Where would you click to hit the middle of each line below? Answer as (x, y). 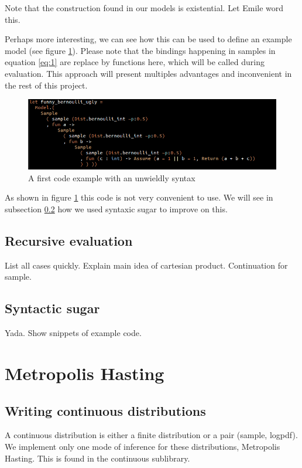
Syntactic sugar (52, 308)
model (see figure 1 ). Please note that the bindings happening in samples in (140, 50)
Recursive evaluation (69, 240)
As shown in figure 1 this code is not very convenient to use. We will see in (139, 197)
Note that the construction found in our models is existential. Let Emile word (144, 8)
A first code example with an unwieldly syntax (112, 177)
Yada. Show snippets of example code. (73, 333)
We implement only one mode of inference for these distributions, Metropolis (143, 446)
